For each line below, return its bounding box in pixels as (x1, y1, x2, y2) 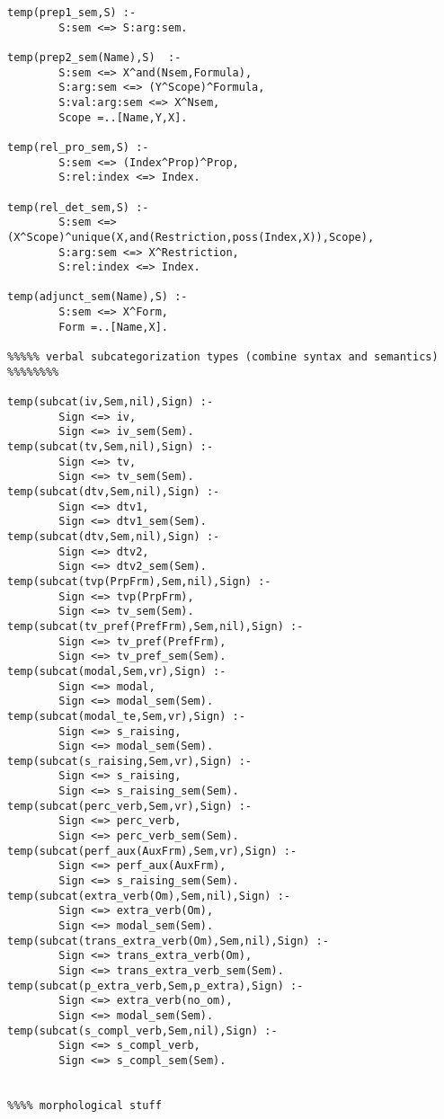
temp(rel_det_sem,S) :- (7, 200, 149, 214)
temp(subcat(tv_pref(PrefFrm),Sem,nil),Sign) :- (7, 619, 304, 633)
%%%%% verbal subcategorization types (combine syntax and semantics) (7, 351, 439, 364)
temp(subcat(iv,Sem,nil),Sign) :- (7, 395, 214, 409)
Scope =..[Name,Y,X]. (58, 111, 188, 124)
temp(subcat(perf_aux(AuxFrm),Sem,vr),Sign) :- (7, 844, 297, 857)
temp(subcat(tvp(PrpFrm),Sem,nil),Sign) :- (7, 574, 271, 588)
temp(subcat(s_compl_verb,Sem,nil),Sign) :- (7, 1024, 278, 1037)
